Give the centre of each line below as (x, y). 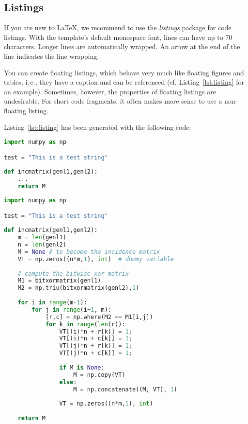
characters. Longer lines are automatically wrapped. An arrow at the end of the (122, 46)
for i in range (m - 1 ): (52, 303)
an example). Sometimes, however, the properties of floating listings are (110, 91)
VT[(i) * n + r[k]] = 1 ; (96, 331)
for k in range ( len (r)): (85, 324)
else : (68, 382)
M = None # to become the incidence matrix (89, 252)
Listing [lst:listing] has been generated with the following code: (98, 127)
